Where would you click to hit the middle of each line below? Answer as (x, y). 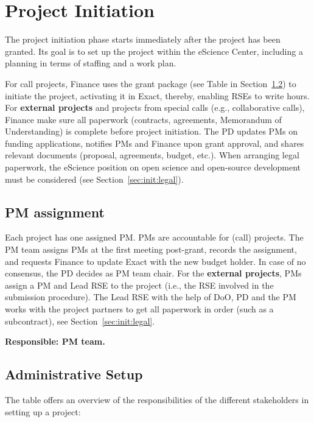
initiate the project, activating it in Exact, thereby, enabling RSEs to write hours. (157, 95)
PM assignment (55, 212)
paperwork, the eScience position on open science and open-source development (153, 167)
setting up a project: (43, 411)
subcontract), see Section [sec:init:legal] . (80, 321)
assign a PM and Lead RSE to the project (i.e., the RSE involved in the (139, 285)
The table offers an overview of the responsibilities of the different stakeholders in (157, 399)
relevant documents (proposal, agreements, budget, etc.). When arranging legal (152, 155)
